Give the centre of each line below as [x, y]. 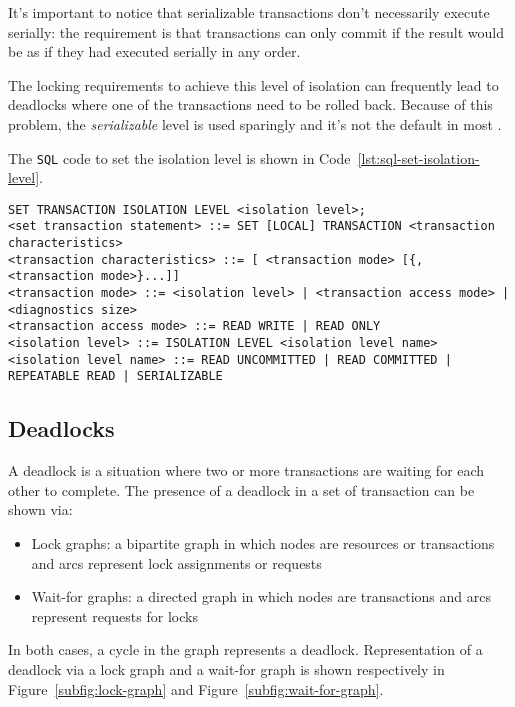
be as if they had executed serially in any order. [154, 51]
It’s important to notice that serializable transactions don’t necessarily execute [249, 12]
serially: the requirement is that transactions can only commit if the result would [256, 31]
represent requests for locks [114, 615]
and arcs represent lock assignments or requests [176, 562]
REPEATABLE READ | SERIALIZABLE [115, 376]
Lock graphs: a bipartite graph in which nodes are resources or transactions [263, 543]
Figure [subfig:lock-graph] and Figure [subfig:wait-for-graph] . [196, 688]
